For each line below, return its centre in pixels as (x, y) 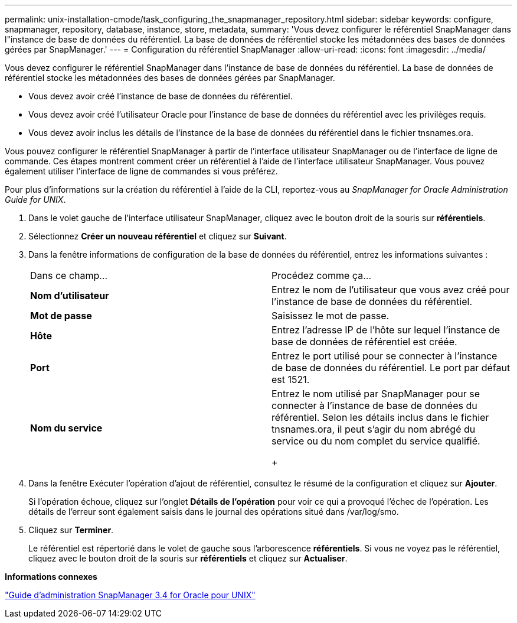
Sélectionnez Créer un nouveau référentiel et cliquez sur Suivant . (158, 236)
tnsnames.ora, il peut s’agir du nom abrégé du (374, 429)
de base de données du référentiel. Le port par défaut (391, 368)
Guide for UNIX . (35, 199)
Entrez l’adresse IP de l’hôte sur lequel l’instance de (386, 330)
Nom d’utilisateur (70, 296)
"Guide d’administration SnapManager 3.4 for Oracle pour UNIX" (130, 595)
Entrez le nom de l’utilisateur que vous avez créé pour (391, 290)
